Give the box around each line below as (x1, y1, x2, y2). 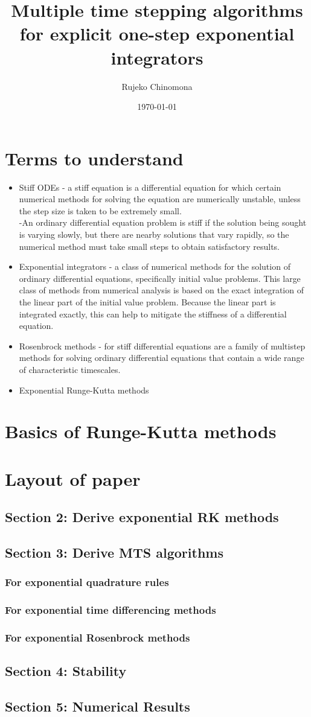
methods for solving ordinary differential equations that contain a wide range (19, 351, 304, 364)
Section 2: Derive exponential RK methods (5, 508, 279, 526)
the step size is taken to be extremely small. (19, 204, 182, 217)
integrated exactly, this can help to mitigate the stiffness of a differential (19, 307, 287, 320)
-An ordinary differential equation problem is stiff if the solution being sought (19, 216, 307, 229)
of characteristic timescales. (19, 363, 121, 375)
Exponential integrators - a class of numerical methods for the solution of (19, 260, 290, 273)
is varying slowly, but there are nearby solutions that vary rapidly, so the (19, 228, 289, 240)
